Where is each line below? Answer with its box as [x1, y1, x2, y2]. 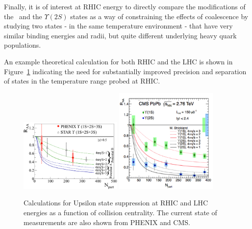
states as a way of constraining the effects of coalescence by [70, 11, 249, 21]
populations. [4, 40, 41, 50]
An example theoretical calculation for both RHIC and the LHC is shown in [4, 56, 233, 66]
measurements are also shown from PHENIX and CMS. [24, 217, 190, 227]
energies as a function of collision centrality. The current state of [24, 207, 217, 218]
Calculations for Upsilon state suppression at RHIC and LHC [24, 198, 208, 208]
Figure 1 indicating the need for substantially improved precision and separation [4, 66, 247, 76]
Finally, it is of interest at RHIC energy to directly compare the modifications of [4, 1, 246, 11]
